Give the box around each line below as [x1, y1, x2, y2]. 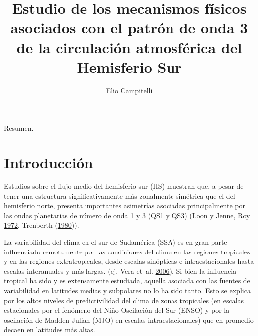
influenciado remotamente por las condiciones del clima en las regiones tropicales [4, 246, 250, 256]
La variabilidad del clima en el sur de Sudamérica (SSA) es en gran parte [4, 236, 227, 247]
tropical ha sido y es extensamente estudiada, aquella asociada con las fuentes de [4, 275, 250, 286]
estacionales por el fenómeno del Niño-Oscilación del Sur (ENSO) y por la [4, 305, 230, 315]
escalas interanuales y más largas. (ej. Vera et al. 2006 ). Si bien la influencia [4, 265, 237, 276]
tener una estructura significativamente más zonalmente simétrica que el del [4, 190, 235, 201]
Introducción [4, 152, 93, 172]
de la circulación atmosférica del [16, 37, 242, 57]
